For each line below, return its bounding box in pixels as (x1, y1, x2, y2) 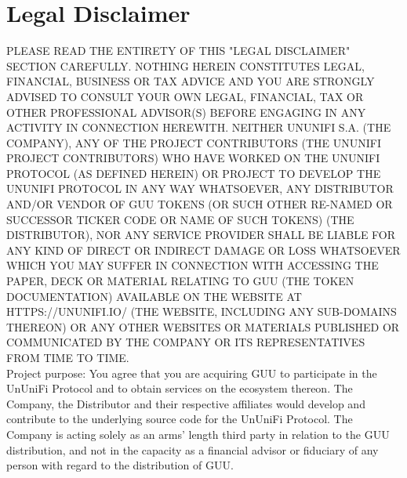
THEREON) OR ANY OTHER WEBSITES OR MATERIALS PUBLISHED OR (6, 318, 400, 335)
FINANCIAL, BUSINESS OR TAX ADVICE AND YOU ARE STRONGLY (6, 73, 375, 89)
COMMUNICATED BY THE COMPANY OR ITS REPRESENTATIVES (6, 334, 365, 350)
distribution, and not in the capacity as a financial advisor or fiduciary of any (6, 441, 379, 458)
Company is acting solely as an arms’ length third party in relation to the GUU (6, 425, 390, 442)
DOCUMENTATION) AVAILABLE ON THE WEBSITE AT (6, 288, 302, 304)
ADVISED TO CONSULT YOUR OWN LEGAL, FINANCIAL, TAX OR (6, 88, 364, 104)
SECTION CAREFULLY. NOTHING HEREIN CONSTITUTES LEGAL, (6, 57, 365, 74)
